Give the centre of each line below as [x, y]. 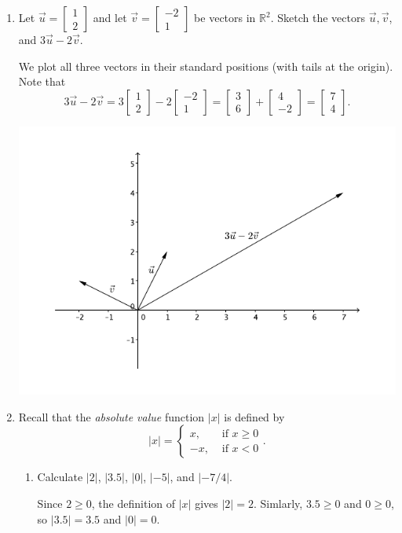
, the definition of [133, 503]
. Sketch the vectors [318, 17]
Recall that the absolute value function [111, 416]
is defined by [254, 416]
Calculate [60, 477]
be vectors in [225, 17]
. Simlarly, [278, 503]
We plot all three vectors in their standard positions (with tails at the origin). [206, 66]
